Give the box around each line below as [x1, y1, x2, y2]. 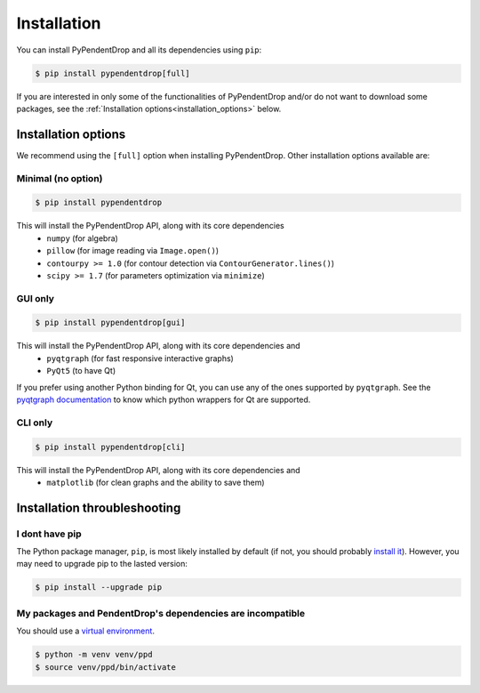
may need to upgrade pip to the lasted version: [16, 559, 188, 569]
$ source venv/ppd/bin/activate [35, 662, 177, 672]
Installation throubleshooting [16, 500, 181, 515]
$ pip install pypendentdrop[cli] [35, 441, 186, 452]
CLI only [16, 416, 53, 429]
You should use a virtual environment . [16, 625, 156, 636]
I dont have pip [16, 528, 82, 540]
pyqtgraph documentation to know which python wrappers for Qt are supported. [16, 394, 311, 405]
